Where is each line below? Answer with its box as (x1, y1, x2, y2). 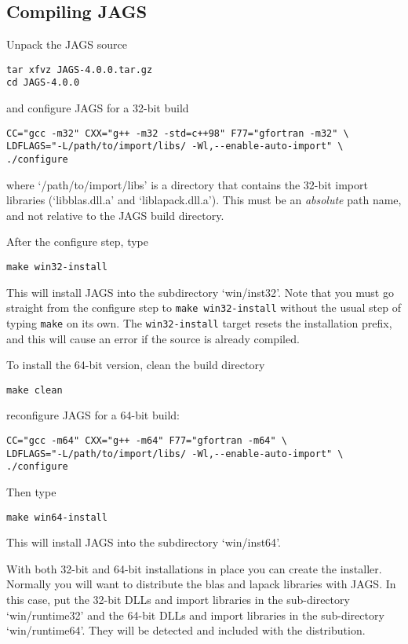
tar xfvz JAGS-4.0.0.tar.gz (6, 64, 153, 75)
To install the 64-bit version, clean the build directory (6, 357, 265, 373)
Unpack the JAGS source (6, 36, 128, 53)
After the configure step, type (6, 233, 148, 250)
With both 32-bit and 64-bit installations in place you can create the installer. (6, 560, 382, 576)
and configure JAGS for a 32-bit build (6, 100, 189, 116)
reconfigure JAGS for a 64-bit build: (6, 407, 180, 423)
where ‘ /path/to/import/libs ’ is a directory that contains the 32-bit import (6, 176, 368, 192)
